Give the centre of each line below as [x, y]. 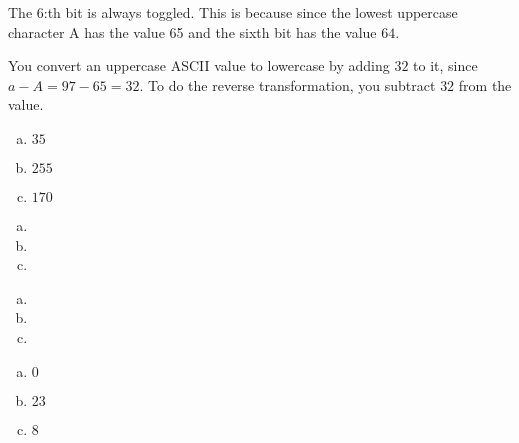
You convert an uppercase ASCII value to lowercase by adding [199, 65]
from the [485, 84]
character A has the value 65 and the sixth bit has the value [192, 31]
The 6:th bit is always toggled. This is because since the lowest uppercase [233, 12]
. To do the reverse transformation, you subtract [287, 84]
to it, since [445, 65]
